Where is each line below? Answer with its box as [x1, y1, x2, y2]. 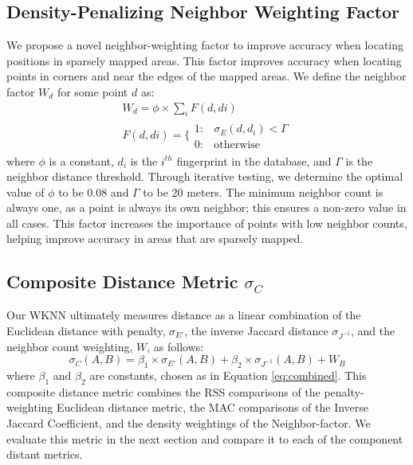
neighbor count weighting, [6, 338, 133, 354]
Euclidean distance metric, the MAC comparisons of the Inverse [56, 399, 369, 416]
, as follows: [147, 338, 204, 354]
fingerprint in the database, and [176, 152, 332, 169]
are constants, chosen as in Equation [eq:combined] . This [89, 367, 367, 383]
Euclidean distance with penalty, [6, 322, 166, 338]
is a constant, [49, 152, 114, 169]
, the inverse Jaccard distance [184, 322, 328, 338]
